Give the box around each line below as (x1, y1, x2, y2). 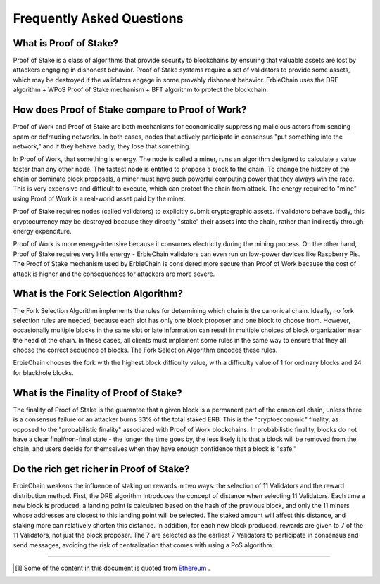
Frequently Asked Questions (13, 11, 184, 26)
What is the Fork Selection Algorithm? (13, 288, 183, 300)
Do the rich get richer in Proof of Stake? (13, 463, 190, 475)
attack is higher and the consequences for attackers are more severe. (13, 269, 215, 278)
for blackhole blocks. (13, 368, 74, 376)
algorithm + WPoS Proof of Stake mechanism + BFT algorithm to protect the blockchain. (13, 85, 269, 94)
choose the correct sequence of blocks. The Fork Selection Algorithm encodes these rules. (13, 345, 278, 355)
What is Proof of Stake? (13, 37, 119, 49)
